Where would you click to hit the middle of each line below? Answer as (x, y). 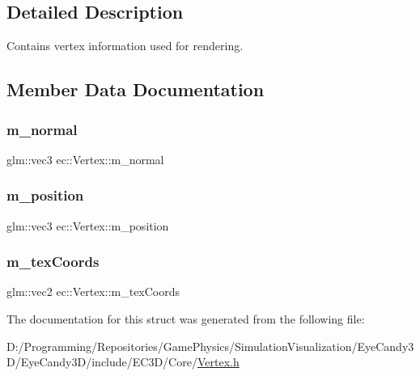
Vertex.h (218, 362)
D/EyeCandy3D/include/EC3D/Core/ (102, 362)
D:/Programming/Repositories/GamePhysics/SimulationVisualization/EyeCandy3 (210, 346)
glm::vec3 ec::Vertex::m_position (88, 225)
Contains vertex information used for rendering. (125, 46)
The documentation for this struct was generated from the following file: (186, 319)
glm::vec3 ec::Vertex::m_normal (85, 159)
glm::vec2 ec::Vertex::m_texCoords (93, 292)
